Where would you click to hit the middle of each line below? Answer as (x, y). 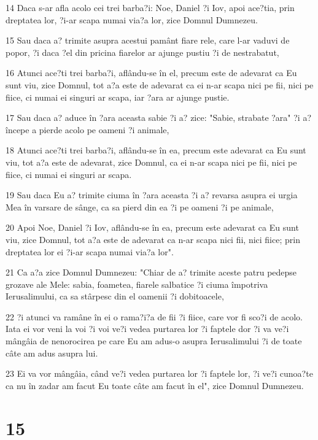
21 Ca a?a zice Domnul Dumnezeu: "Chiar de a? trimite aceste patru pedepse (151, 272)
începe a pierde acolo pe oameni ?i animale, (87, 129)
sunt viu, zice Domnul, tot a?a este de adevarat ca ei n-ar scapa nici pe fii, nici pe (160, 84)
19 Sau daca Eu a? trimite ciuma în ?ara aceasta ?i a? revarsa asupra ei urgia (152, 195)
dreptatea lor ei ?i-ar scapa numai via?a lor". (90, 251)
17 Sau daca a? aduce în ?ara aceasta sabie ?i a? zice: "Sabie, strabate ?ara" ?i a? (159, 118)
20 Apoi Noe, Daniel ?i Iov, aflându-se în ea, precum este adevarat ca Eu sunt (152, 227)
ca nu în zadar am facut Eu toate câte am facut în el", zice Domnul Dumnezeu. (155, 385)
